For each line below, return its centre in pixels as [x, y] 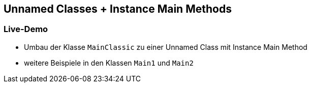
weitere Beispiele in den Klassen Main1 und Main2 [109, 63]
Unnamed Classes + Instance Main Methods [118, 9]
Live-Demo [26, 29]
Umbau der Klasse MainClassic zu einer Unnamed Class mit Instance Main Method [166, 47]
